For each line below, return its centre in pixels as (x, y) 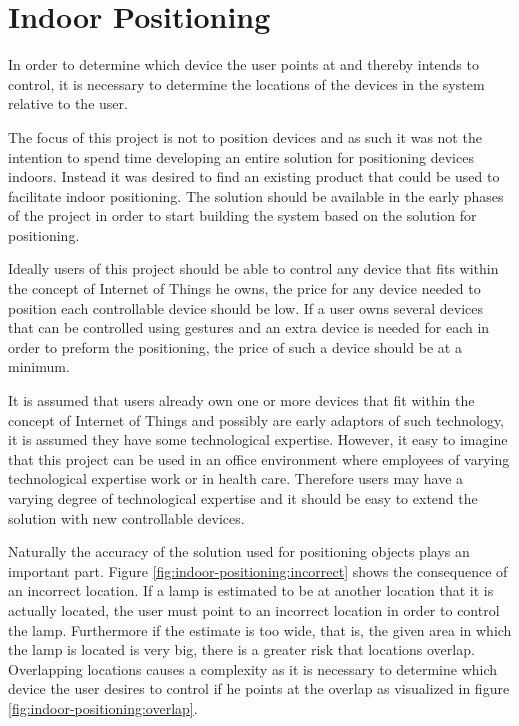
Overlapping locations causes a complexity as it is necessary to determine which (253, 668)
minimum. (39, 366)
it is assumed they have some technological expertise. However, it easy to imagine (258, 439)
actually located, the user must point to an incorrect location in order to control (254, 609)
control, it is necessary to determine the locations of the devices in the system (246, 83)
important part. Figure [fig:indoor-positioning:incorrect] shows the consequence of (258, 570)
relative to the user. (68, 103)
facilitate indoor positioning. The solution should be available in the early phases (256, 195)
